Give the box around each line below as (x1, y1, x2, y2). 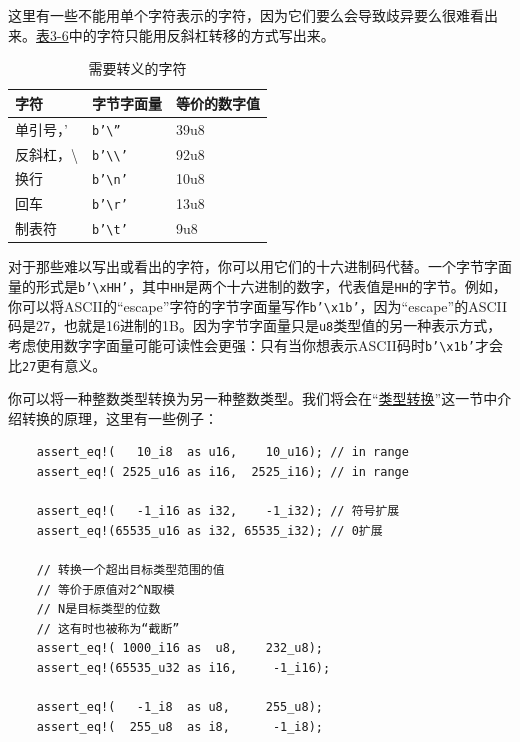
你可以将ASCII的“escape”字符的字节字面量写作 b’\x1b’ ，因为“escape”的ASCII (8, 295, 508, 316)
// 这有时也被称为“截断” (36, 621, 180, 636)
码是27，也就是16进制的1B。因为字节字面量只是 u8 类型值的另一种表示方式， (8, 315, 502, 336)
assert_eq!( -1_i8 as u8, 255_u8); (36, 700, 323, 715)
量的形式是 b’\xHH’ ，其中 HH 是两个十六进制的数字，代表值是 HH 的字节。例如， (8, 276, 507, 296)
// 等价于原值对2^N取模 (36, 582, 175, 597)
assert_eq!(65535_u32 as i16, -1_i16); (36, 661, 331, 675)
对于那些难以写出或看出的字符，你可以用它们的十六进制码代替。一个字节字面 (8, 256, 512, 277)
